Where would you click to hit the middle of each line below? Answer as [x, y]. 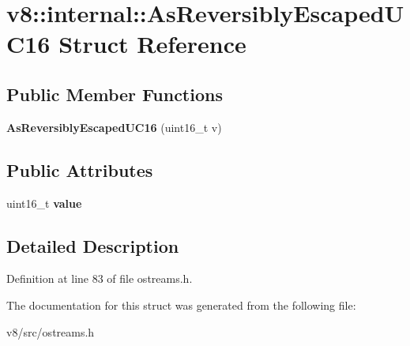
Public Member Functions [115, 94]
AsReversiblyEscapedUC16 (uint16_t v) [114, 127]
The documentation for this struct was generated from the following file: [181, 305]
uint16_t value [44, 203]
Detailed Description [93, 245]
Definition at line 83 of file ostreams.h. [100, 278]
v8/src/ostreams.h [51, 331]
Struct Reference [152, 44]
